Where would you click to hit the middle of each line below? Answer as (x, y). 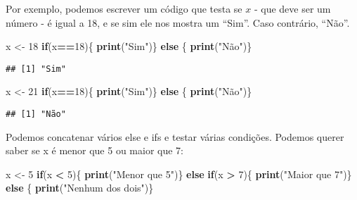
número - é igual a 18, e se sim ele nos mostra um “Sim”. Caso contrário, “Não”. (178, 22)
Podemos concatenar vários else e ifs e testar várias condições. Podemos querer (175, 136)
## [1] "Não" (36, 114)
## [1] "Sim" (36, 69)
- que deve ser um (292, 8)
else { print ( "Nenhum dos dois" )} (80, 188)
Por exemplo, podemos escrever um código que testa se (124, 8)
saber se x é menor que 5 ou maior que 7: (95, 150)
